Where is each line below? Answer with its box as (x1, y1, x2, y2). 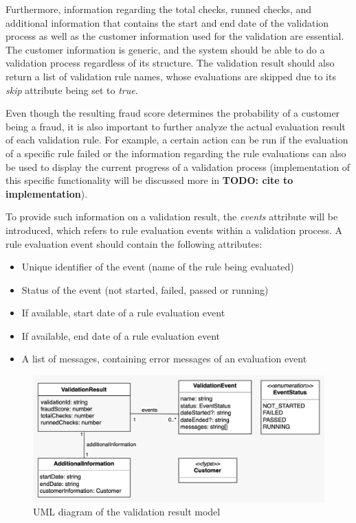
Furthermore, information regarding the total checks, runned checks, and (5, 2, 312, 16)
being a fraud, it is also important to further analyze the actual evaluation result (5, 119, 346, 133)
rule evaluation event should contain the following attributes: (5, 236, 263, 251)
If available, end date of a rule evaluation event (21, 328, 220, 342)
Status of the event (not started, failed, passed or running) (21, 282, 269, 297)
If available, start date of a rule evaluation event (21, 305, 225, 320)
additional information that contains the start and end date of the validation (5, 15, 329, 30)
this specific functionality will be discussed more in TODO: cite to (5, 173, 293, 187)
